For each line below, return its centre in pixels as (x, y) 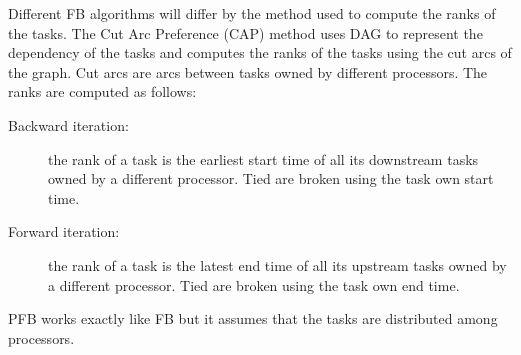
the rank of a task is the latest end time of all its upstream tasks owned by (277, 264)
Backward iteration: (68, 124)
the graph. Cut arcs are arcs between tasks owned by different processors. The (248, 71)
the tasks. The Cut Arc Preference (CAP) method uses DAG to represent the (245, 32)
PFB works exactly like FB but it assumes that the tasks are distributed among (253, 318)
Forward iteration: (64, 231)
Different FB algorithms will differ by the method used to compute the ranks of (252, 13)
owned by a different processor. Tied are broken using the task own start (271, 178)
